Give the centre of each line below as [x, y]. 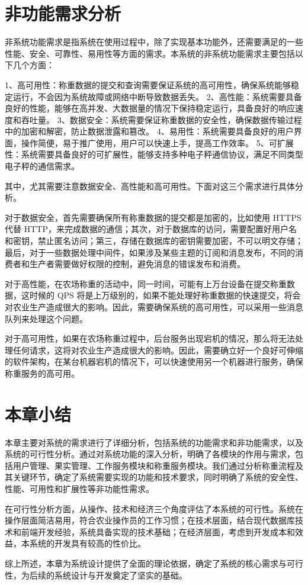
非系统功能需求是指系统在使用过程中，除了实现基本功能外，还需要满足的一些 [154, 42]
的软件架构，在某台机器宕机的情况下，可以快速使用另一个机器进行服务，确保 [154, 361]
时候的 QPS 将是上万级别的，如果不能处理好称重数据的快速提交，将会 [165, 295]
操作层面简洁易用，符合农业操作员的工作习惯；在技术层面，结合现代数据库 [150, 520]
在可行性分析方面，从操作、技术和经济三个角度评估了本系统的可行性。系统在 [154, 508]
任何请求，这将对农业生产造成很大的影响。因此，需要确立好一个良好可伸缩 [158, 350]
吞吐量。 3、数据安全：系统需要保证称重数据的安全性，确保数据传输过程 [161, 119]
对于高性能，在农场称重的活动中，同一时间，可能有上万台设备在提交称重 [146, 283]
